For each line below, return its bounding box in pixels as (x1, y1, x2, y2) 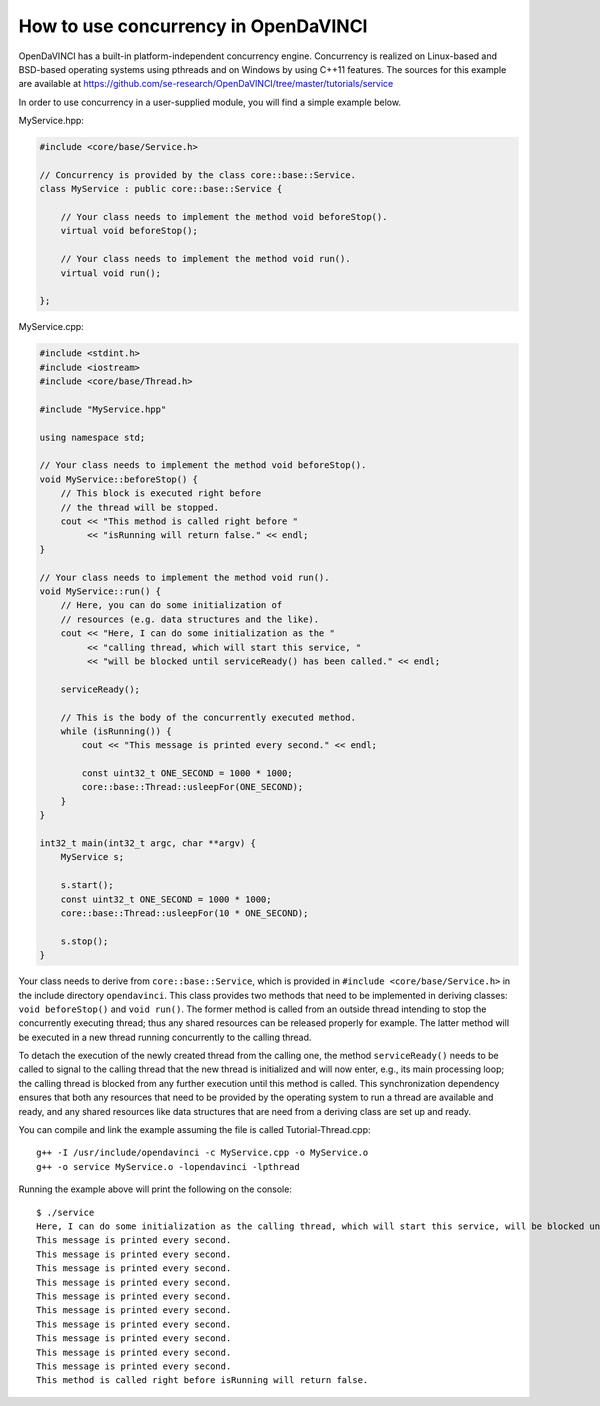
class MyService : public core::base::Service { (39, 183, 283, 195)
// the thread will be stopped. (60, 501, 220, 513)
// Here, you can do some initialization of (60, 600, 283, 611)
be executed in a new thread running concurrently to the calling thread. (18, 1031, 312, 1043)
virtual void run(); (60, 267, 162, 279)
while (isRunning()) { (60, 725, 172, 737)
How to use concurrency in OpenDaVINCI (18, 15, 368, 37)
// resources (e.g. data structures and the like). (60, 613, 320, 625)
